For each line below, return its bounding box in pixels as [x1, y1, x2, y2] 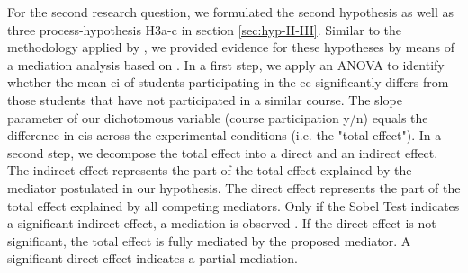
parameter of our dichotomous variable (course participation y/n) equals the [7, 108, 428, 127]
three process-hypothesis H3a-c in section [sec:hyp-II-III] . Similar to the [7, 20, 402, 39]
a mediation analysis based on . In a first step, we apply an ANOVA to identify [7, 55, 445, 74]
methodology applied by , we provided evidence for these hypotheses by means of [7, 38, 454, 57]
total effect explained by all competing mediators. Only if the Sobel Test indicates [7, 196, 460, 215]
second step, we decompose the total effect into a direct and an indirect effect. [7, 143, 438, 162]
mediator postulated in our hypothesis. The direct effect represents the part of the [7, 178, 461, 197]
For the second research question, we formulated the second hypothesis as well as [7, 3, 454, 21]
